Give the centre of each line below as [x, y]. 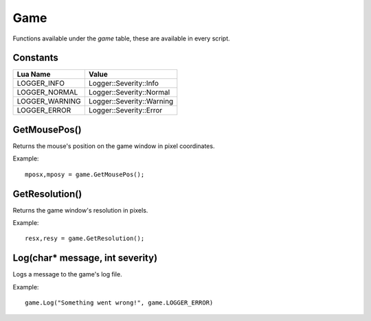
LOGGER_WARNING [49, 102]
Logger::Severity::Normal [129, 93]
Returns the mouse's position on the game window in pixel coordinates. [114, 146]
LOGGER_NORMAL [47, 93]
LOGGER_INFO [41, 84]
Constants [35, 58]
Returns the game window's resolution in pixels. [80, 210]
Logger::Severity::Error [125, 110]
